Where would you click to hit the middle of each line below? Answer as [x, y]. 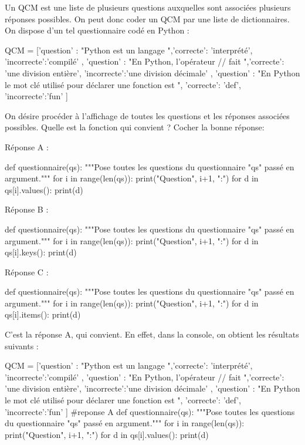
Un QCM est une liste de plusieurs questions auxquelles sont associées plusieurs [148, 7]
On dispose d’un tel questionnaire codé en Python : [97, 30]
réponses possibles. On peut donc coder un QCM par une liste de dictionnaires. [147, 18]
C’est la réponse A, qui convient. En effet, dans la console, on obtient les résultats [152, 334]
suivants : [22, 345]
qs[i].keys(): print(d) [41, 252]
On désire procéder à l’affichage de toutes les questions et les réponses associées [147, 115]
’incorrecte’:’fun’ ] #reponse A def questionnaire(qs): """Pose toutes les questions [150, 411]
